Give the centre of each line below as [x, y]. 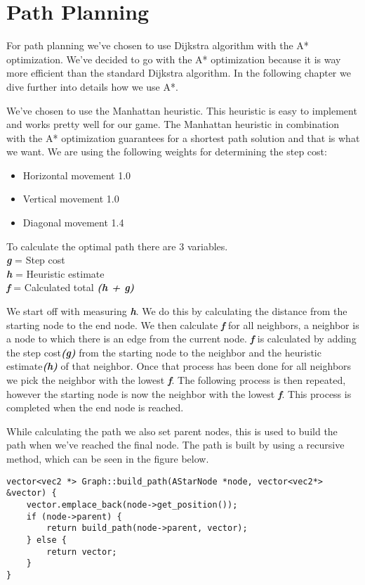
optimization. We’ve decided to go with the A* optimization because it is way [174, 59]
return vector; [82, 552]
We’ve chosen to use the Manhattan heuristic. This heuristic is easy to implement [182, 110]
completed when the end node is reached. [95, 407]
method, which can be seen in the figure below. [108, 458]
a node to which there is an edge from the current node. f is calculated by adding [181, 339]
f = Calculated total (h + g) [71, 287]
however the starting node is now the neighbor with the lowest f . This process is [179, 393]
